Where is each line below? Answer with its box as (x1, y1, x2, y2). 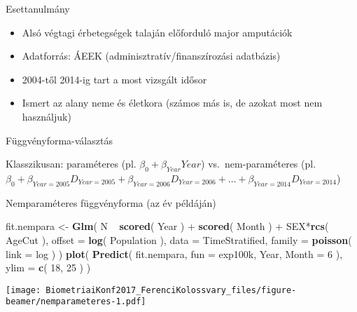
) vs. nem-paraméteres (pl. (201, 156, 316, 171)
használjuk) (22, 109, 71, 123)
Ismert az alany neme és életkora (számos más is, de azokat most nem (22, 95, 323, 110)
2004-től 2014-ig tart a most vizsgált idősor (22, 72, 207, 86)
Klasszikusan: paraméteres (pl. (6, 156, 136, 171)
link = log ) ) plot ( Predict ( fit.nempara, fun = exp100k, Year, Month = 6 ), (6, 246, 343, 261)
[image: (6, 285, 41, 295)
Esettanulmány (6, 1, 70, 15)
